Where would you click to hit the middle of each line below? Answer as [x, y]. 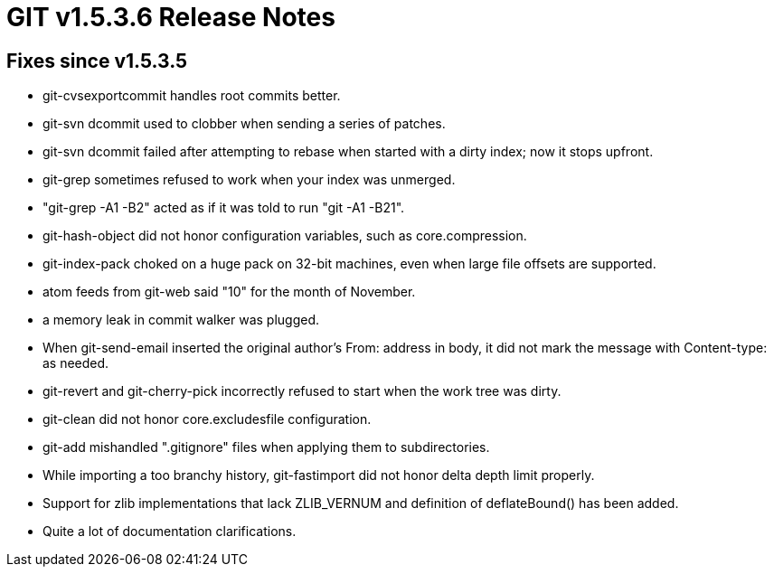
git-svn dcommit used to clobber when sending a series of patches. [244, 124]
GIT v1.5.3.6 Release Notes [171, 17]
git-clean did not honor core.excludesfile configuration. [207, 419]
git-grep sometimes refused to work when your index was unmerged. [249, 180]
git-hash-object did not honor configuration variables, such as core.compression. [285, 236]
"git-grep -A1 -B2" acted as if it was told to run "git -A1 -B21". [224, 208]
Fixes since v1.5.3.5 [97, 61]
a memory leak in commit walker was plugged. [181, 320]
